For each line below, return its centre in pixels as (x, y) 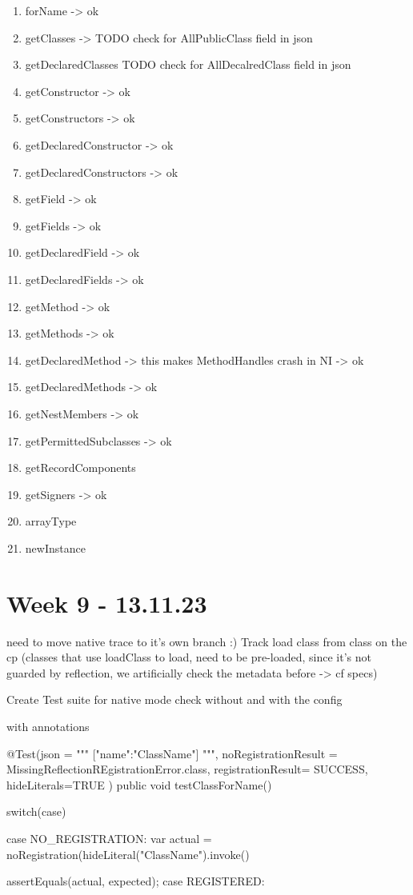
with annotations (48, 726)
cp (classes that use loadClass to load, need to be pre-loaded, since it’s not (189, 657)
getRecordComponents (80, 467)
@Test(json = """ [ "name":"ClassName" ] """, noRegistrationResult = (172, 753)
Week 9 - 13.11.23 (107, 603)
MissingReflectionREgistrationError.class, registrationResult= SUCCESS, (187, 769)
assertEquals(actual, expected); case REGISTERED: (136, 881)
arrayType (51, 521)
